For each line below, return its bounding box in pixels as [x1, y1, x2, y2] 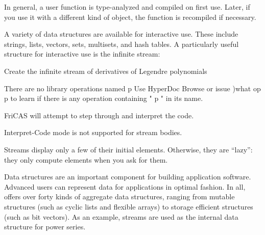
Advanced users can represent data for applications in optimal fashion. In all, [4, 181, 246, 192]
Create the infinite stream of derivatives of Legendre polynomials [4, 65, 207, 76]
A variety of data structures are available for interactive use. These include [4, 29, 238, 39]
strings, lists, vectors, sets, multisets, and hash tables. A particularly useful [4, 38, 239, 49]
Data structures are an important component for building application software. [4, 171, 251, 182]
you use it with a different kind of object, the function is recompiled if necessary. [4, 11, 256, 22]
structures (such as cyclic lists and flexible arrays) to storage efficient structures [4, 201, 253, 212]
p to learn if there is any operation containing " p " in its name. [4, 93, 203, 103]
